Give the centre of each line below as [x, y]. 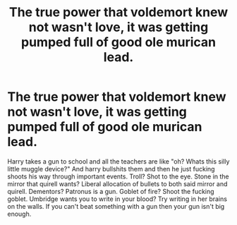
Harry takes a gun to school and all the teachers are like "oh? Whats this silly [119, 161]
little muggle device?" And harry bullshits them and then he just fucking [111, 169]
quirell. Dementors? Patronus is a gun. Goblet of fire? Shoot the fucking [111, 191]
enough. [19, 214]
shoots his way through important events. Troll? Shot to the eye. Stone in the [118, 176]
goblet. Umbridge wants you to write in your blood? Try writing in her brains [117, 199]
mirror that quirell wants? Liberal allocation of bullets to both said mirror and [117, 183]
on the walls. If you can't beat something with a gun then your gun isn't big [116, 206]
